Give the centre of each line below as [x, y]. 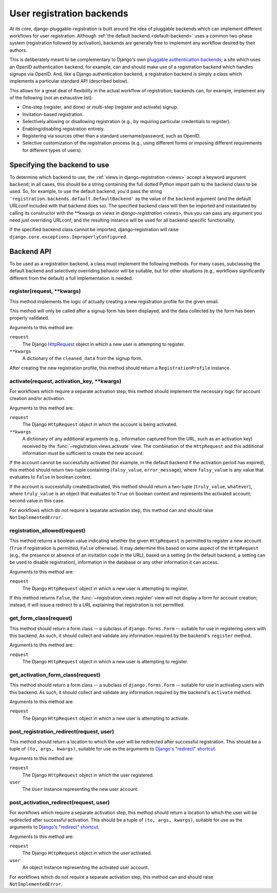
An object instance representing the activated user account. [86, 867]
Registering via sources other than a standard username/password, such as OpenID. [112, 136]
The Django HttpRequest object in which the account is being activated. [100, 424]
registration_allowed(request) [47, 530]
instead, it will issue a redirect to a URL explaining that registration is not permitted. [97, 605]
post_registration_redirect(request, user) [62, 731]
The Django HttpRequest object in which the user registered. [88, 775]
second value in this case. [37, 501]
